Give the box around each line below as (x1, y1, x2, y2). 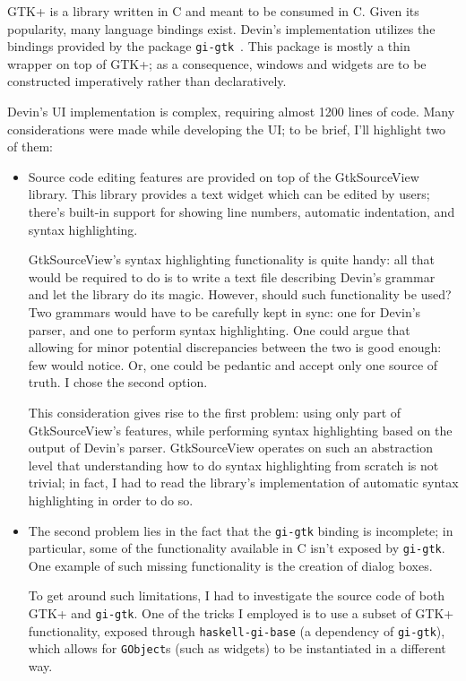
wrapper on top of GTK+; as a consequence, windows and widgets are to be (7, 54, 427, 73)
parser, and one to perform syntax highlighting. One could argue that (28, 320, 410, 339)
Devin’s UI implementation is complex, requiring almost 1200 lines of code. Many (7, 102, 455, 121)
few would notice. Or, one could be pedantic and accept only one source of (28, 355, 438, 374)
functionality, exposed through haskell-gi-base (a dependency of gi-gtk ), (28, 621, 445, 640)
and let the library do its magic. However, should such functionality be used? (28, 285, 452, 304)
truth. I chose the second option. (28, 373, 208, 392)
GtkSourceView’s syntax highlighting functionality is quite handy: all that (28, 250, 435, 269)
